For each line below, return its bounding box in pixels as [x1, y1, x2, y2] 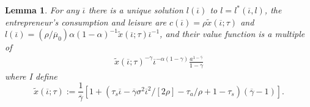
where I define [5, 69, 57, 82]
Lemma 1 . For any [5, 4, 79, 16]
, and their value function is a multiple [160, 27, 305, 40]
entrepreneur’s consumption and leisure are [5, 15, 166, 28]
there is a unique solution [88, 4, 183, 16]
